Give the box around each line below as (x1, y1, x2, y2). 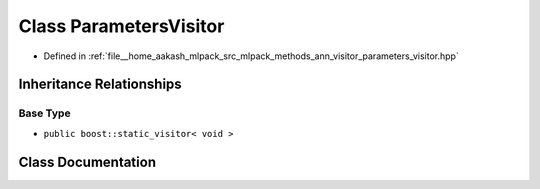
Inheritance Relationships (18, 76, 182, 93)
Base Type (18, 106, 71, 120)
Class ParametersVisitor (18, 15, 225, 37)
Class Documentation (18, 153, 157, 170)
